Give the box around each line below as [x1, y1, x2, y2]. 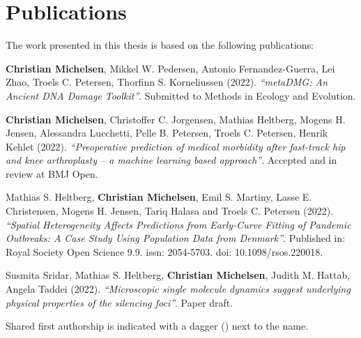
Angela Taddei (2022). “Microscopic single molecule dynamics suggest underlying [6, 282, 351, 296]
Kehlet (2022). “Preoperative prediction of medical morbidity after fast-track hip [6, 139, 346, 153]
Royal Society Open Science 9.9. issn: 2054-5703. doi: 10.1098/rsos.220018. [6, 244, 323, 259]
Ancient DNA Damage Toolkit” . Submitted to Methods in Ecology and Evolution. [6, 88, 356, 102]
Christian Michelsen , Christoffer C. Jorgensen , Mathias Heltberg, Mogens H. [6, 112, 346, 126]
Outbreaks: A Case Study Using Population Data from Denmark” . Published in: [6, 231, 346, 245]
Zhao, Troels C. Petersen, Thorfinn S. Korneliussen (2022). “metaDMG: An [6, 75, 328, 89]
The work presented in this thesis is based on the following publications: [6, 38, 314, 52]
